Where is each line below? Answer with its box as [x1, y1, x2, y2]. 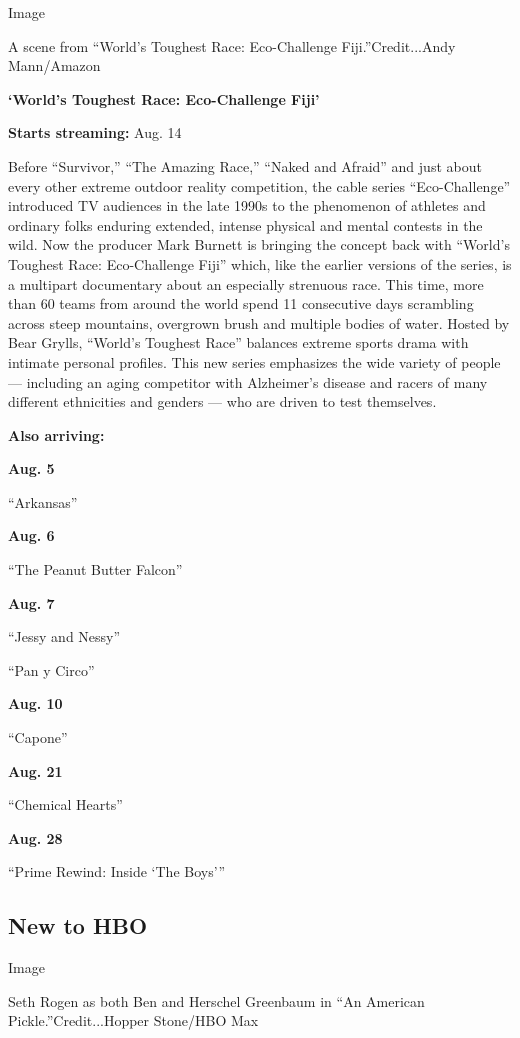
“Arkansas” [8, 491, 78, 512]
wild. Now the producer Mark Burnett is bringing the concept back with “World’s [8, 234, 510, 255]
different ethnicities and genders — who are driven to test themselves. [8, 391, 437, 412]
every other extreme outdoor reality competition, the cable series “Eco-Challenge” [8, 175, 511, 196]
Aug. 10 [8, 693, 63, 714]
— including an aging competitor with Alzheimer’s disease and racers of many [8, 371, 488, 392]
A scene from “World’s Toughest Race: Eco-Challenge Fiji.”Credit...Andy [8, 35, 456, 56]
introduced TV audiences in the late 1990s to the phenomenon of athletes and [8, 195, 486, 216]
